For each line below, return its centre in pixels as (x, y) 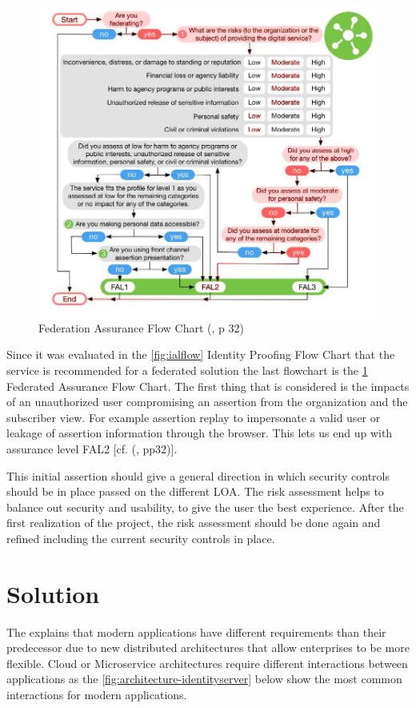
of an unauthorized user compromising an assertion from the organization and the (207, 402)
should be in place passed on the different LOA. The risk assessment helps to (195, 491)
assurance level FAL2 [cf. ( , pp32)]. (92, 448)
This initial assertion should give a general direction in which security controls (198, 475)
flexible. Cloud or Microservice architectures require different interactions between (207, 663)
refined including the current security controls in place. (141, 538)
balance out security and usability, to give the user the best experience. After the (205, 507)
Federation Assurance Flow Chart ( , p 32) (141, 327)
